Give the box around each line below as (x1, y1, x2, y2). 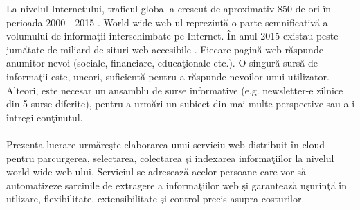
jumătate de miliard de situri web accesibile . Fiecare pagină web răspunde (6, 42, 323, 56)
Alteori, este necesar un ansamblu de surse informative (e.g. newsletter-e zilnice (6, 82, 343, 97)
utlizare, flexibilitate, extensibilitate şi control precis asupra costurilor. (6, 191, 305, 206)
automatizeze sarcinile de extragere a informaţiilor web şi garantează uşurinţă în (6, 177, 348, 192)
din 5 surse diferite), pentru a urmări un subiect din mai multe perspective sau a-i (6, 96, 355, 111)
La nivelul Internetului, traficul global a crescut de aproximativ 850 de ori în (6, 1, 332, 15)
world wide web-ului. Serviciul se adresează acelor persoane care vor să (6, 164, 306, 179)
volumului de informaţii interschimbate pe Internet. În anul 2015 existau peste (6, 28, 339, 43)
